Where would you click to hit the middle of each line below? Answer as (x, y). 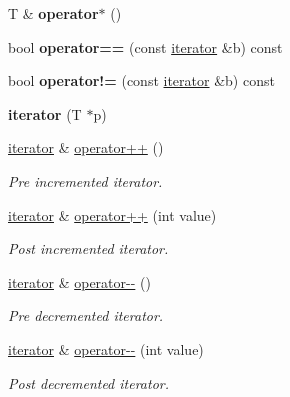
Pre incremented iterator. (85, 180)
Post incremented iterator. (88, 248)
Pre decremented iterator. (86, 315)
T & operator (53, 13)
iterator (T (45, 113)
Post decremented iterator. (89, 382)
